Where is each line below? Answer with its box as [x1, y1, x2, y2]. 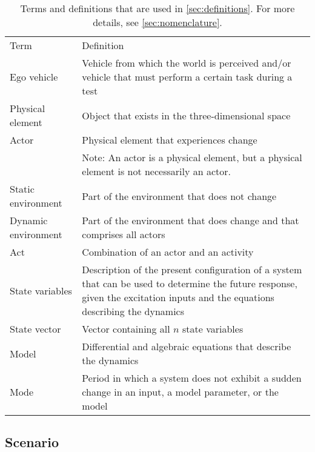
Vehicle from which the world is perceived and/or [82, 56, 291, 70]
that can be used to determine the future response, [82, 276, 297, 290]
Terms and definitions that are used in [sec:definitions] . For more [20, 1, 295, 15]
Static [10, 182, 35, 196]
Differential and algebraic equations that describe [82, 339, 291, 353]
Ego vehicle [10, 70, 58, 84]
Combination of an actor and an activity [82, 245, 254, 259]
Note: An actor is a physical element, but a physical [82, 150, 302, 164]
